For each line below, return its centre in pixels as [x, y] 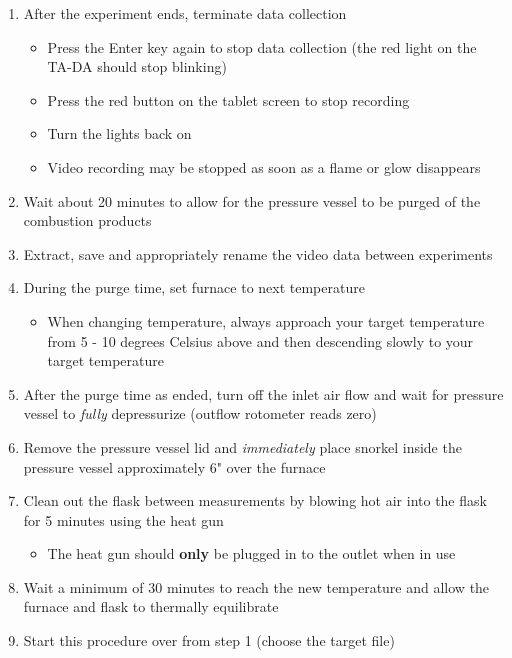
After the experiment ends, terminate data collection [185, 13]
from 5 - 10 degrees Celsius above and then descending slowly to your [260, 340]
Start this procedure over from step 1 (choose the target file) [209, 640]
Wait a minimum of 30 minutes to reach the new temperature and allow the [256, 586]
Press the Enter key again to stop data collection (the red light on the [262, 46]
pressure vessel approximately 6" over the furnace [174, 466]
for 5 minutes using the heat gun [123, 519]
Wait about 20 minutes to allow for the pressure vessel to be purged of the [252, 200]
